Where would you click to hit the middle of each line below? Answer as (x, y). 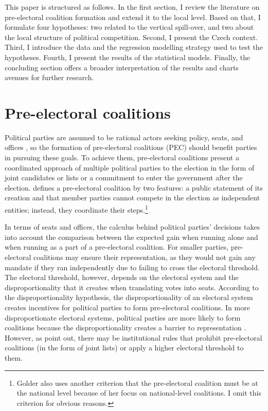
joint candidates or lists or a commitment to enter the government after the (124, 178)
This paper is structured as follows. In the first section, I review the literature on (132, 7)
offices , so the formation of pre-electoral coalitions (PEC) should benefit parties (131, 147)
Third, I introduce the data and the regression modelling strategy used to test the (134, 47)
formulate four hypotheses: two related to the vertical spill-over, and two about (129, 27)
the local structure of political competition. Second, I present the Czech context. (131, 37)
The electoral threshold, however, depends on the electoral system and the (122, 277)
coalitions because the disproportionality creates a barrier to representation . (126, 328)
